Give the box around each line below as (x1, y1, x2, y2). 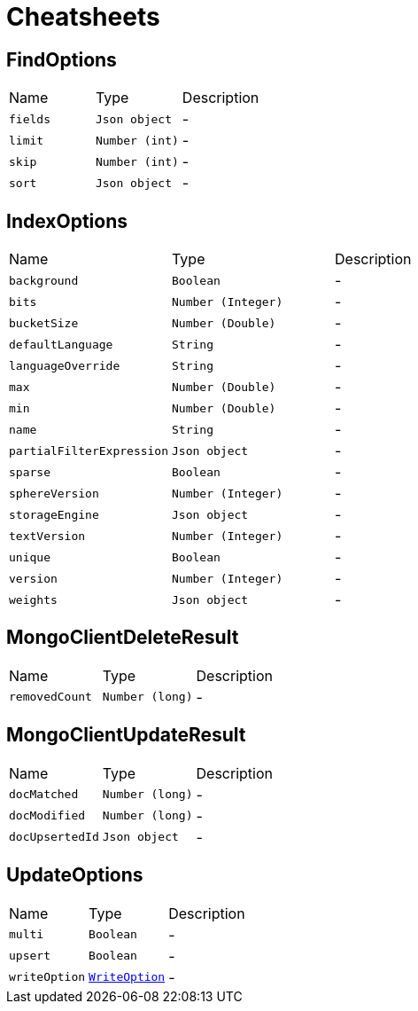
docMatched (9, 788, 79, 802)
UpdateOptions (6, 864, 143, 887)
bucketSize (9, 316, 79, 330)
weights (9, 592, 58, 607)
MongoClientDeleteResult (6, 626, 239, 649)
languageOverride (9, 358, 120, 372)
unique (9, 550, 50, 564)
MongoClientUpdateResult (6, 724, 246, 747)
